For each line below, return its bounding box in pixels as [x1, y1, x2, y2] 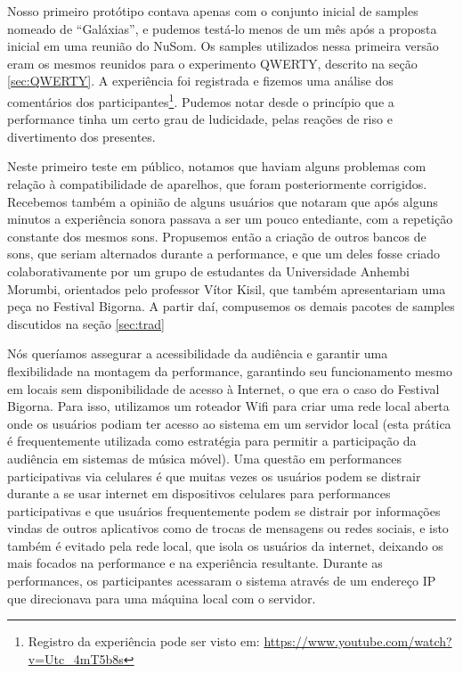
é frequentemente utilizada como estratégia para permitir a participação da [7, 431, 417, 450]
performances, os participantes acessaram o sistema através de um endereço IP [7, 571, 436, 590]
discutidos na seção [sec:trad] [7, 314, 165, 332]
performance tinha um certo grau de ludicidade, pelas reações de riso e [7, 110, 393, 128]
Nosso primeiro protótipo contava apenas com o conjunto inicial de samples [7, 2, 418, 20]
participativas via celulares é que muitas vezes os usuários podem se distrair [7, 466, 421, 485]
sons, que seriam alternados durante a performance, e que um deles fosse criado [7, 244, 441, 263]
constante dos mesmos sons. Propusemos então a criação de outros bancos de [7, 226, 426, 245]
